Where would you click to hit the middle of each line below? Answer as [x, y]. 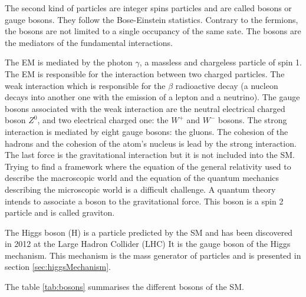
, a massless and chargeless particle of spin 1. [221, 62]
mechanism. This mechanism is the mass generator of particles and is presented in [153, 255]
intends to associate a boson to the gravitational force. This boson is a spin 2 [144, 201]
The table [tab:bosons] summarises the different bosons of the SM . [124, 287]
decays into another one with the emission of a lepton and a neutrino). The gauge [152, 97]
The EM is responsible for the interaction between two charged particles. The [145, 73]
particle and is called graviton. [60, 212]
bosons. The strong [252, 120]
